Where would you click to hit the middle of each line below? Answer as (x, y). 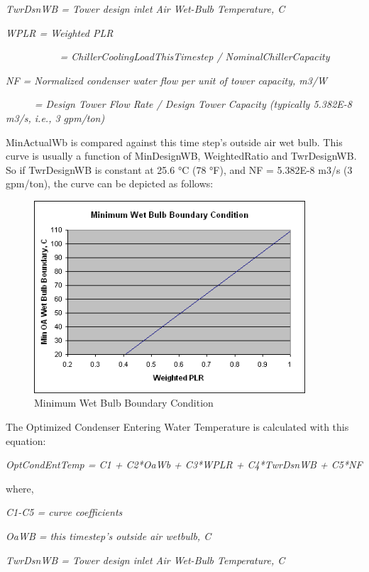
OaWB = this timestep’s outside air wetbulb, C (109, 536)
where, (20, 488)
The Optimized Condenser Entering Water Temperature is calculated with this (177, 427)
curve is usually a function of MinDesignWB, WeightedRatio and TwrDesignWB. (181, 156)
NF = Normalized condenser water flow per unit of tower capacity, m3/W (167, 80)
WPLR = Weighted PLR (60, 32)
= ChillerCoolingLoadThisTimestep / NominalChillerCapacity (195, 56)
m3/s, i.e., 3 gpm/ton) (55, 117)
